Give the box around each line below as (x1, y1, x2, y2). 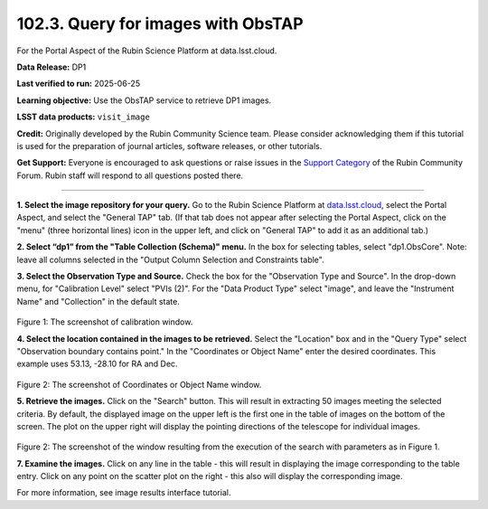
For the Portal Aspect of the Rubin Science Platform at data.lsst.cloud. (16, 45, 277, 56)
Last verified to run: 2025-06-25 (16, 78, 140, 90)
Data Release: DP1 (16, 61, 87, 72)
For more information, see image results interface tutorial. (16, 487, 231, 498)
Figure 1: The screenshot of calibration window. (16, 316, 193, 327)
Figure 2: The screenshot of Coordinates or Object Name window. (16, 379, 262, 390)
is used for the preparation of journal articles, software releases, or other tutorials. (16, 140, 323, 151)
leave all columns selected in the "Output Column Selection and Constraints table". (16, 254, 324, 265)
